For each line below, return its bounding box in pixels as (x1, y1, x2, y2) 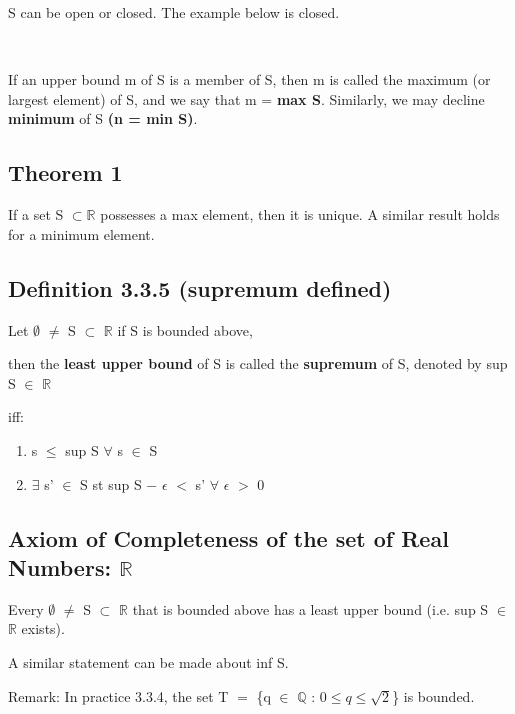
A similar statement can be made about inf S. (8, 651, 289, 672)
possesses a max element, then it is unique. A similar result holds (100, 204, 500, 225)
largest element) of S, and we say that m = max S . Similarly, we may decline (8, 88, 485, 109)
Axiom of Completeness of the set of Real (8, 522, 449, 553)
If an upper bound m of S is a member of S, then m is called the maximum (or (8, 69, 491, 90)
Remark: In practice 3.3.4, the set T (8, 685, 229, 706)
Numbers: (8, 551, 112, 582)
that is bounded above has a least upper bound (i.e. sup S (132, 598, 489, 619)
